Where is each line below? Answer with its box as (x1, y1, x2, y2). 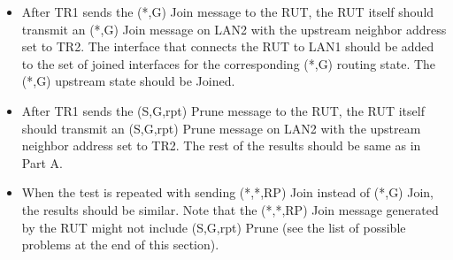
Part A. (21, 153, 63, 172)
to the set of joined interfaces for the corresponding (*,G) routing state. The (21, 54, 436, 73)
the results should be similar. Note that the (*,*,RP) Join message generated (21, 200, 439, 218)
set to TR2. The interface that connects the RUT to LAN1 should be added (21, 37, 434, 56)
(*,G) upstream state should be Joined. (21, 72, 235, 90)
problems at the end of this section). (21, 235, 219, 254)
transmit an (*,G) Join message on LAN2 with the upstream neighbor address (21, 19, 447, 38)
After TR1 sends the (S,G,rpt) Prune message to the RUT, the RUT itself (21, 101, 425, 119)
